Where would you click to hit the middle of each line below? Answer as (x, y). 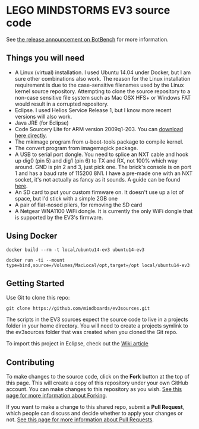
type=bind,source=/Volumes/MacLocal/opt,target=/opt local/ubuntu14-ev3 (98, 265)
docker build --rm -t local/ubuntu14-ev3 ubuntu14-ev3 (75, 250)
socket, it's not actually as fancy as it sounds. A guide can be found (97, 179)
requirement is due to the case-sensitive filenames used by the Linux (99, 85)
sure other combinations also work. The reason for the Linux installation (102, 78)
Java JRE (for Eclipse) (42, 123)
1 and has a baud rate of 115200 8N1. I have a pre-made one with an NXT (104, 173)
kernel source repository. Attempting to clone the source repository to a (102, 91)
